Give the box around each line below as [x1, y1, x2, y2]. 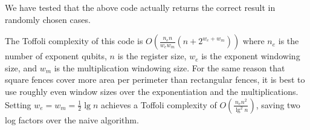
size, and [5, 61, 37, 74]
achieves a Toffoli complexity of [100, 98, 217, 111]
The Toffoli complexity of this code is [5, 34, 143, 47]
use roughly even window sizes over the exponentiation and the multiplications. [5, 85, 299, 97]
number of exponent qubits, [5, 50, 107, 62]
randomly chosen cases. [5, 13, 91, 25]
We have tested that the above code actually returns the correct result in [5, 1, 276, 13]
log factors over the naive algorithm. [5, 113, 139, 126]
